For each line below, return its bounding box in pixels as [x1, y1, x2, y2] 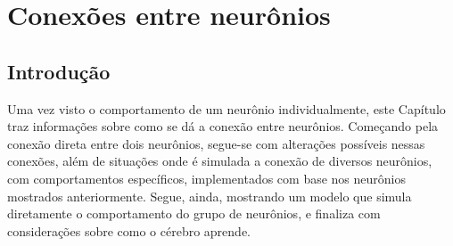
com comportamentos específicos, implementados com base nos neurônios [7, 168, 406, 187]
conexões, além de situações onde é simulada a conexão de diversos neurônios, [7, 152, 432, 170]
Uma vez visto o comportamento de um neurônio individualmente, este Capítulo [7, 99, 446, 118]
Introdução [7, 57, 111, 85]
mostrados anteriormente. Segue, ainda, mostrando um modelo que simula [7, 186, 412, 205]
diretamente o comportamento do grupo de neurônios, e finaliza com [7, 204, 381, 223]
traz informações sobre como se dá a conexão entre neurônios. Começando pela [7, 117, 439, 135]
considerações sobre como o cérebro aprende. [7, 221, 251, 240]
